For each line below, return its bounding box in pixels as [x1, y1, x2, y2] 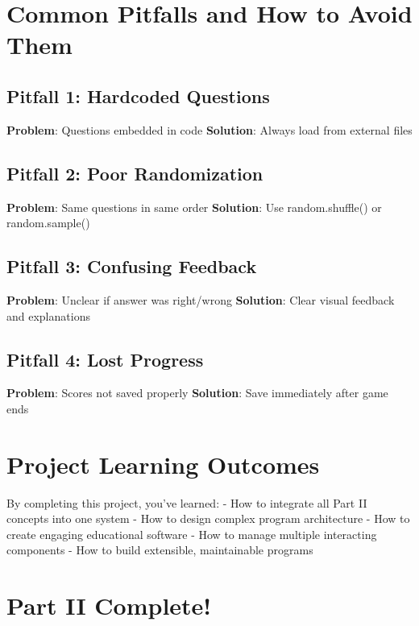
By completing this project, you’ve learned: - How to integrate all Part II [6, 494, 367, 511]
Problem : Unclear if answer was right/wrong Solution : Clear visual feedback [6, 291, 395, 308]
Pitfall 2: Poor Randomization [6, 160, 263, 185]
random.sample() [6, 214, 90, 231]
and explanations [6, 307, 90, 324]
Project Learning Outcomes [6, 447, 320, 480]
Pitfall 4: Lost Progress [6, 346, 204, 371]
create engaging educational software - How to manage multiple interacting [6, 525, 377, 542]
